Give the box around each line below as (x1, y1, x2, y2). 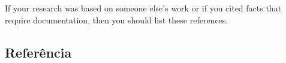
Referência (5, 43, 72, 61)
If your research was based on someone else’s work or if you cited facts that (5, 2, 282, 14)
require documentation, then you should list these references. (5, 13, 228, 26)
